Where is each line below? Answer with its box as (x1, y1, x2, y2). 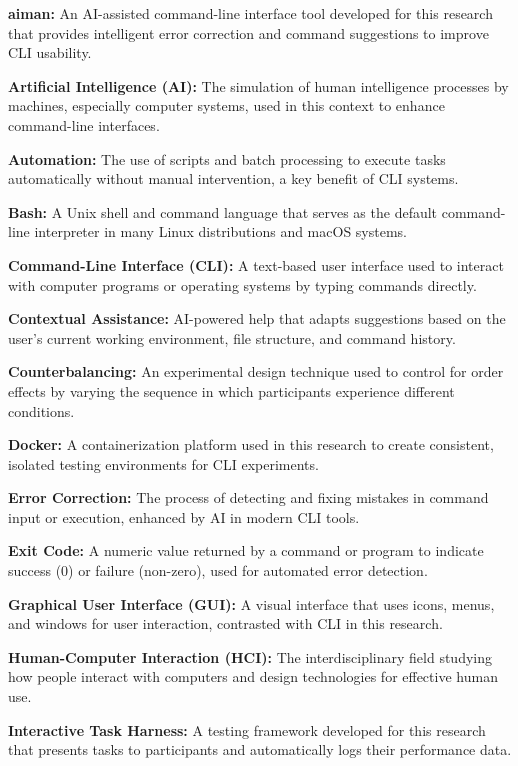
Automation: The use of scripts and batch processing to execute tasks (8, 148, 446, 169)
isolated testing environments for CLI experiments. (8, 453, 319, 474)
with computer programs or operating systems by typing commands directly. (8, 274, 477, 295)
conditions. (8, 400, 75, 421)
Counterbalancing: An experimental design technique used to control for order (8, 361, 504, 382)
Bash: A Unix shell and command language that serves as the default (8, 201, 438, 222)
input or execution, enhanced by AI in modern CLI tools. (8, 506, 360, 527)
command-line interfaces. (8, 114, 160, 135)
